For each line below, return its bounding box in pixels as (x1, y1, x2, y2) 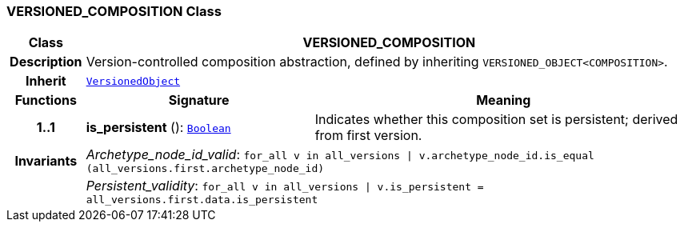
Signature (168, 92, 230, 109)
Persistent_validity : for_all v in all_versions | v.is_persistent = (86, 178, 484, 194)
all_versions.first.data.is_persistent (86, 194, 318, 206)
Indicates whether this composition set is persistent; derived (314, 111, 678, 128)
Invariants (14, 152, 78, 169)
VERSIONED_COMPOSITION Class (6, 3, 222, 19)
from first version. (314, 127, 422, 144)
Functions (14, 92, 77, 109)
